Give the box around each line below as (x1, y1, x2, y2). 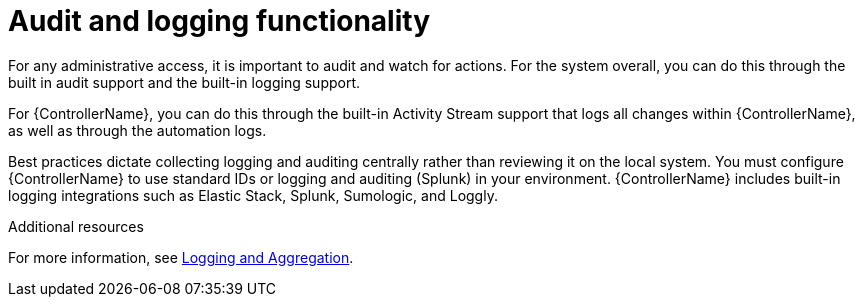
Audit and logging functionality (8, 4, 430, 38)
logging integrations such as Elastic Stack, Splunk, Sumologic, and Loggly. (8, 186, 498, 204)
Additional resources (8, 217, 144, 235)
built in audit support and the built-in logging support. (8, 73, 361, 91)
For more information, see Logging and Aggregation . (8, 248, 354, 266)
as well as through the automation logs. (8, 121, 267, 139)
